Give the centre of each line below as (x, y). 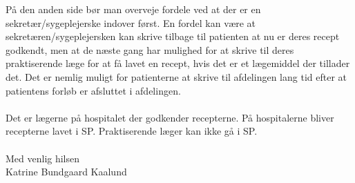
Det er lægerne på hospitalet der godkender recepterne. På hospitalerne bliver (170, 117)
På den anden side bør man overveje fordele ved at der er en (133, 9)
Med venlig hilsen (43, 158)
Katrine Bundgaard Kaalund (66, 172)
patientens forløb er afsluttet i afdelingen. (93, 90)
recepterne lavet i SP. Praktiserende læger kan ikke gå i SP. (132, 131)
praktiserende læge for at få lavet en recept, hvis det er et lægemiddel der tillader (178, 63)
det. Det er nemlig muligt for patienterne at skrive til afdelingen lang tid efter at (176, 76)
